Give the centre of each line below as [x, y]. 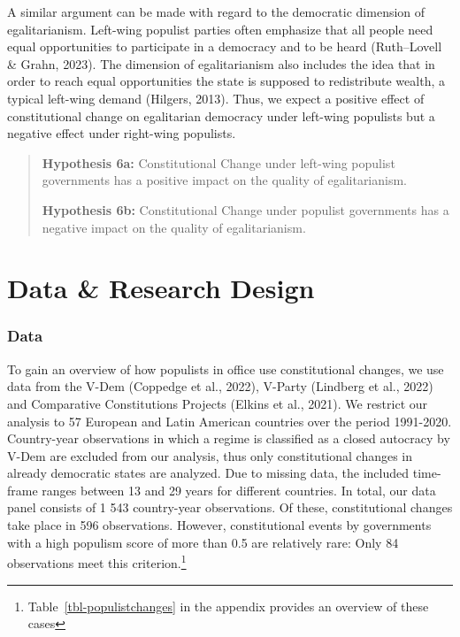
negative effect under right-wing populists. [122, 133]
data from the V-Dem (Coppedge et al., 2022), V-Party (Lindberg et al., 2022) [220, 386]
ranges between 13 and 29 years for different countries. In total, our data [239, 490]
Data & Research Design [161, 288]
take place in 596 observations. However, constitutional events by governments [219, 525]
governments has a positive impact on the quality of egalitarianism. [225, 180]
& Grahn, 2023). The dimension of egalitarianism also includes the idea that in [221, 63]
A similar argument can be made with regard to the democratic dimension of [216, 12]
